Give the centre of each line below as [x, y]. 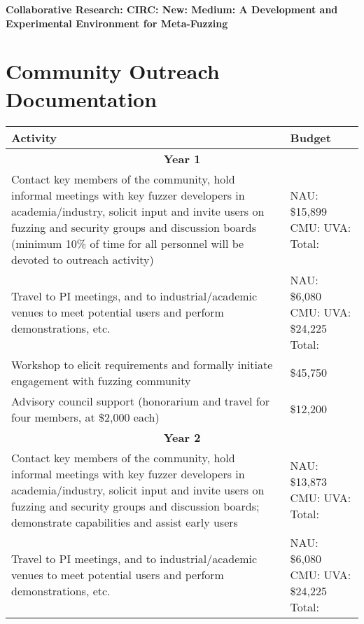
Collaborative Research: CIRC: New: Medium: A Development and [172, 9]
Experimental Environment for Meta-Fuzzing [117, 23]
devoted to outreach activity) [83, 259]
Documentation [82, 98]
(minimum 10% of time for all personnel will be [128, 243]
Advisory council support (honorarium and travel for [140, 401]
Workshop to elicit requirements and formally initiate [142, 364]
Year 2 [182, 437]
